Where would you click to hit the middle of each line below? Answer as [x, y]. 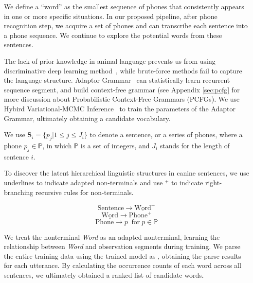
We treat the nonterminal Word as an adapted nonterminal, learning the [112, 237]
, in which [57, 145]
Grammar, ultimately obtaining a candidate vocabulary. [87, 118]
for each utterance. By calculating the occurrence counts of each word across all [123, 265]
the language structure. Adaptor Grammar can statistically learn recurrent [117, 80]
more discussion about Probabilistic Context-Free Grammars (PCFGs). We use [122, 99]
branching [19, 192]
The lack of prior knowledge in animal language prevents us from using [110, 61]
